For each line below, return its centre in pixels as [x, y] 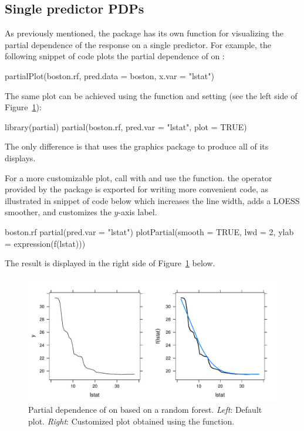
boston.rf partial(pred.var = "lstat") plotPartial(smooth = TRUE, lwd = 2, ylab [149, 231]
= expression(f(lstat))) [45, 243]
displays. [20, 157]
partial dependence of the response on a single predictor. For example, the [138, 44]
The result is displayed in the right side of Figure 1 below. [110, 263]
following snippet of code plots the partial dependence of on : [115, 56]
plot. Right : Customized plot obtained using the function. [131, 421]
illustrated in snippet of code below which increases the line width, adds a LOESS [152, 200]
